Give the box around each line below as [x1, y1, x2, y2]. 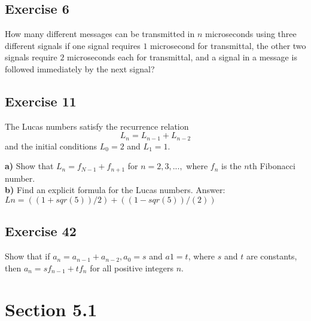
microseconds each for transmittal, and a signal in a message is [67, 51, 297, 63]
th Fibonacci [249, 160, 295, 172]
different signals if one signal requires [5, 39, 141, 51]
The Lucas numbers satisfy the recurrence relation [5, 120, 189, 132]
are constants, [246, 250, 297, 262]
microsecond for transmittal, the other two [150, 39, 306, 51]
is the [221, 160, 242, 172]
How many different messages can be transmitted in [5, 27, 195, 40]
